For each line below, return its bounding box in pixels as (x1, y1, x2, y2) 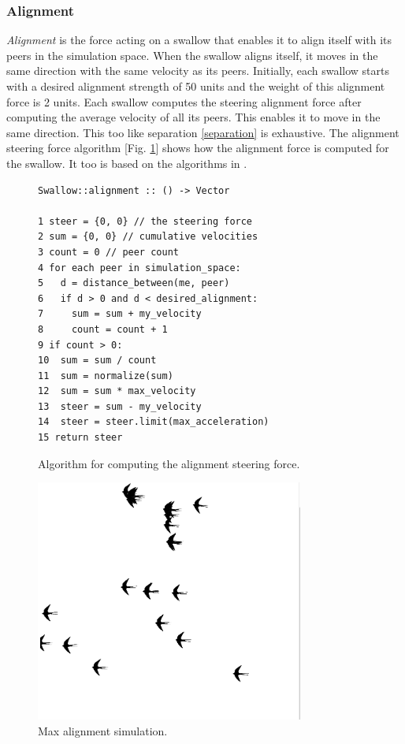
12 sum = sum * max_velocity (38, 385, 196, 397)
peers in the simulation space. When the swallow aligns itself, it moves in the (6, 46, 378, 63)
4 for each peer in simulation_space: (38, 262, 241, 273)
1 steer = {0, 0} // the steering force (38, 215, 253, 227)
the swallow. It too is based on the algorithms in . (6, 154, 247, 171)
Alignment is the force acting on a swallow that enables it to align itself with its (6, 32, 392, 48)
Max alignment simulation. (38, 722, 168, 738)
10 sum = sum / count (38, 355, 157, 366)
